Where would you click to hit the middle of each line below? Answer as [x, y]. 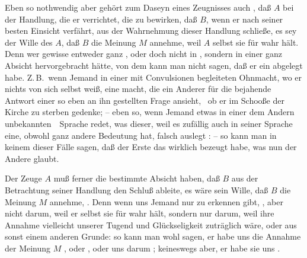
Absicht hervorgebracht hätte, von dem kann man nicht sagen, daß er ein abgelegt [154, 65]
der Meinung [28, 248]
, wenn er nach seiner [244, 19]
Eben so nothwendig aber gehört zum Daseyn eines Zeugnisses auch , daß [138, 7]
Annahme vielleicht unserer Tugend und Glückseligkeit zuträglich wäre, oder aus [151, 224]
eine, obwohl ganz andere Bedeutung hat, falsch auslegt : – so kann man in [141, 135]
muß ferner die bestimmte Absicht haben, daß [137, 178]
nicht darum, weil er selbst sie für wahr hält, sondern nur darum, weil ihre [140, 213]
